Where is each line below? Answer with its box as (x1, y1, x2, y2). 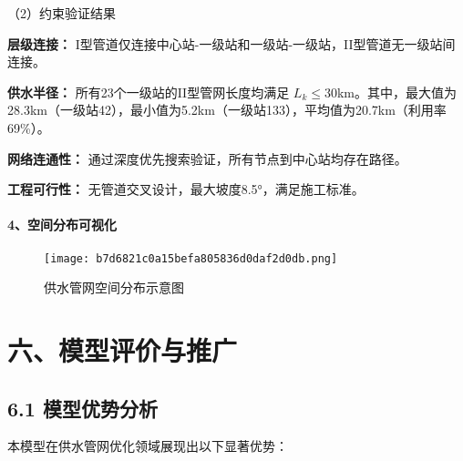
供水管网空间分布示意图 (44, 278, 184, 297)
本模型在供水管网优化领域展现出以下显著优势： (7, 436, 288, 456)
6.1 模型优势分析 (7, 394, 158, 422)
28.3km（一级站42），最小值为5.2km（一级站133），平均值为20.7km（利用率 (7, 100, 447, 119)
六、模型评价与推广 (7, 331, 238, 368)
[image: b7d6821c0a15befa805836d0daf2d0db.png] (44, 251, 338, 265)
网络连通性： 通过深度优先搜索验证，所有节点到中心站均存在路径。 (7, 149, 407, 168)
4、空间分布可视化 (7, 215, 118, 234)
